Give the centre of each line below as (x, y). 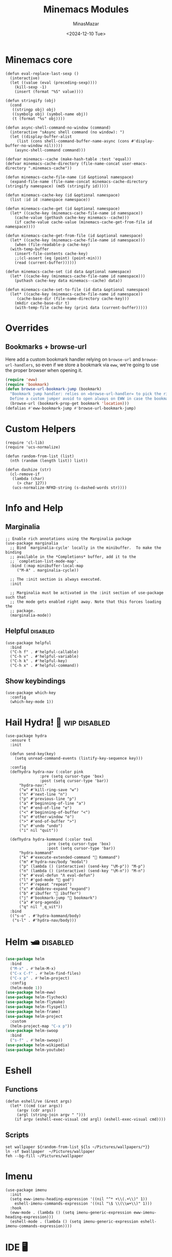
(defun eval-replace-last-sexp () (42, 74)
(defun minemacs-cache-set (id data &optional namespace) (68, 272)
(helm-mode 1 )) (26, 988)
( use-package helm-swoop (32, 1031)
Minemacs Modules (86, 10)
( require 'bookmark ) (27, 384)
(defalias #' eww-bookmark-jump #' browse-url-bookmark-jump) (71, 408)
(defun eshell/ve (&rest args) (39, 1101)
